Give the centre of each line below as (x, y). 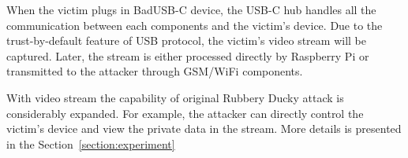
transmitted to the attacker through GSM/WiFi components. (155, 71)
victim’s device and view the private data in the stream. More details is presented (204, 129)
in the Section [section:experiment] (91, 143)
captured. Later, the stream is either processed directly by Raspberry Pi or (188, 55)
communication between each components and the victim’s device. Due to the (195, 25)
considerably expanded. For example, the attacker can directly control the (185, 113)
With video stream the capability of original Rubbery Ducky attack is (175, 97)
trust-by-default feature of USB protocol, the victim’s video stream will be (186, 40)
